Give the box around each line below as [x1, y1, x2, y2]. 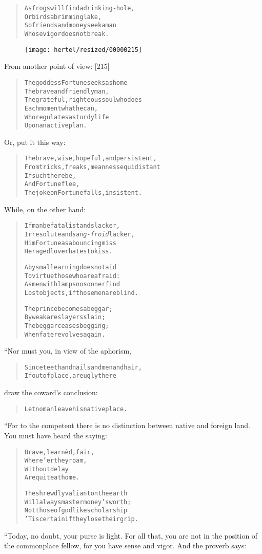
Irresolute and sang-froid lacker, [24, 230, 135, 238]
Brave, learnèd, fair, [24, 448, 94, 456]
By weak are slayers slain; [24, 313, 106, 321]
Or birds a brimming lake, [24, 13, 102, 21]
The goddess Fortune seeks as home [24, 79, 128, 86]
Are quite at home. [24, 474, 80, 482]
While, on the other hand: [4, 204, 86, 214]
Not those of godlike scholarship [24, 507, 128, 514]
